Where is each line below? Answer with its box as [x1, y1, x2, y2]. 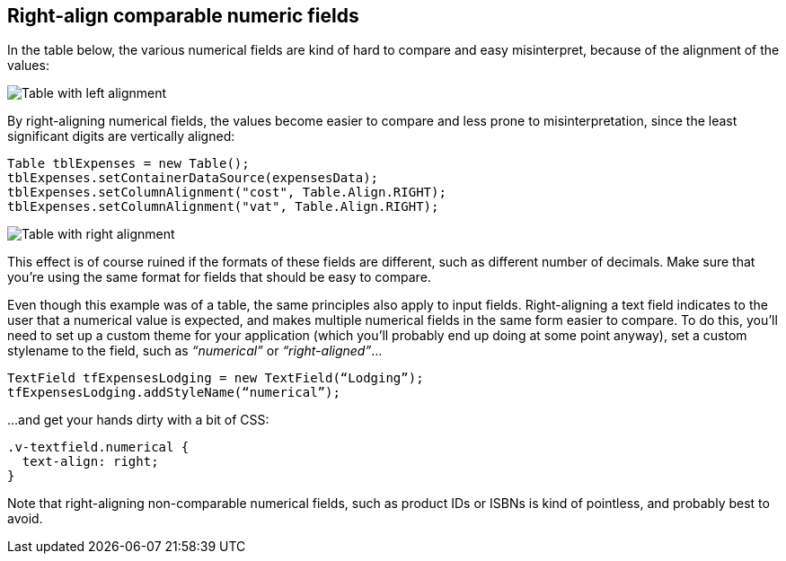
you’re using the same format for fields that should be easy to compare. [7, 269, 431, 285]
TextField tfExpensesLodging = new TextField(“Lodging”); [7, 371, 424, 386]
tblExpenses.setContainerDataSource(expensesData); [7, 171, 379, 186]
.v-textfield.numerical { [7, 440, 190, 455]
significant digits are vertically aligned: [7, 128, 235, 145]
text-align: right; [22, 454, 159, 469]
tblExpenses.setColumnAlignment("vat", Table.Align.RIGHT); [7, 199, 439, 215]
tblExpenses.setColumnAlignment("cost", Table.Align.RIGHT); [7, 185, 446, 200]
